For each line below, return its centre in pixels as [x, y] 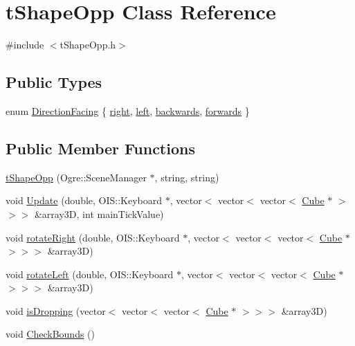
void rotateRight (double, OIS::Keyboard [93, 237]
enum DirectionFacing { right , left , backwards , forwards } [128, 110]
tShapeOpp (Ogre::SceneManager [76, 177]
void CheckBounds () [51, 334]
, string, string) [187, 177]
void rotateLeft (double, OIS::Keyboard [90, 274]
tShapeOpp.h [88, 45]
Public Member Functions [100, 148]
